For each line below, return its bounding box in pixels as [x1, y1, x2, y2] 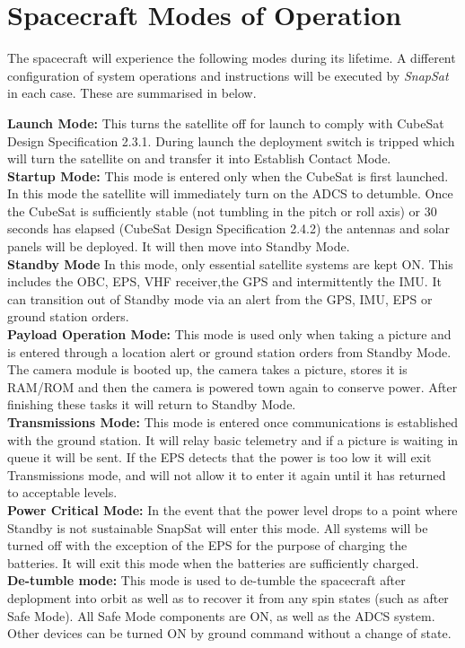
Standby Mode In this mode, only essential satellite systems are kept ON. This [7, 254, 453, 273]
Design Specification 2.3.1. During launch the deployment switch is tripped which [7, 131, 455, 150]
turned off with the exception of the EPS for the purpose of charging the [7, 536, 408, 555]
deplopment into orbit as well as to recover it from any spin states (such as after [7, 588, 449, 607]
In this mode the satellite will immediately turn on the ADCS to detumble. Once [7, 184, 453, 203]
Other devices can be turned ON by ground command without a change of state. [7, 624, 452, 643]
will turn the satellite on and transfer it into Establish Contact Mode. [7, 149, 391, 168]
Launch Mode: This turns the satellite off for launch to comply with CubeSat [7, 113, 444, 132]
